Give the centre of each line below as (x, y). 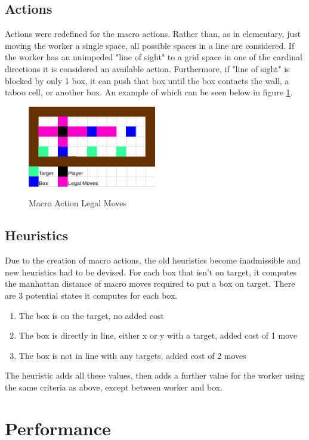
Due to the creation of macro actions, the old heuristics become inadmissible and (153, 260)
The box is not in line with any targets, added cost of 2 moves (132, 355)
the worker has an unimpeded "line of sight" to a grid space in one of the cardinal (154, 57)
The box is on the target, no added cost (92, 315)
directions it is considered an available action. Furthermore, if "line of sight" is (147, 68)
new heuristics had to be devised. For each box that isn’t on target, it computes (151, 272)
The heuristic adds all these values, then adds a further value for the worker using (154, 375)
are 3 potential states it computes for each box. (91, 295)
